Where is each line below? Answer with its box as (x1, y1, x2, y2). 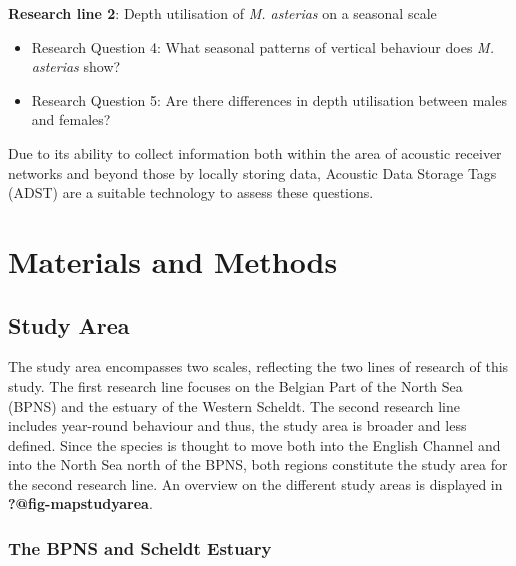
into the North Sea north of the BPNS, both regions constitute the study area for (8, 454, 508, 475)
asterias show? (31, 56, 121, 77)
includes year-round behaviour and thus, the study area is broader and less (8, 415, 467, 436)
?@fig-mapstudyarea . (8, 493, 153, 514)
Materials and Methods (8, 240, 338, 281)
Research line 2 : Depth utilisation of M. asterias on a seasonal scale (8, 3, 437, 23)
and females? (31, 109, 111, 130)
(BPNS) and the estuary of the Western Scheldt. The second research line (8, 395, 460, 416)
